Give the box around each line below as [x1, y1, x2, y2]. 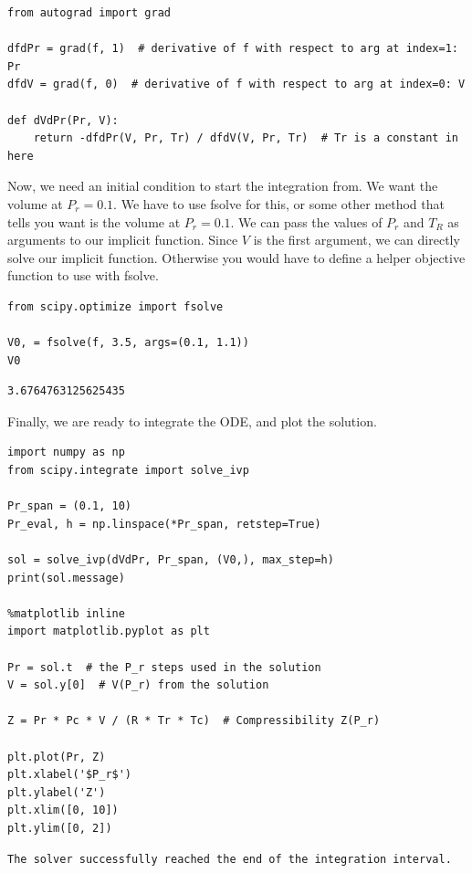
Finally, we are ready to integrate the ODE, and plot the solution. [7, 411, 377, 430]
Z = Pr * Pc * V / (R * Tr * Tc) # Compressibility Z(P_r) [7, 714, 381, 728]
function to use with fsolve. [7, 266, 159, 285]
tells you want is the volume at [7, 212, 181, 231]
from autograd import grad [7, 6, 171, 19]
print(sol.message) [7, 571, 125, 584]
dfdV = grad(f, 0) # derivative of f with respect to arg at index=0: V [7, 78, 466, 91]
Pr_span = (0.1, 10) [7, 500, 132, 513]
